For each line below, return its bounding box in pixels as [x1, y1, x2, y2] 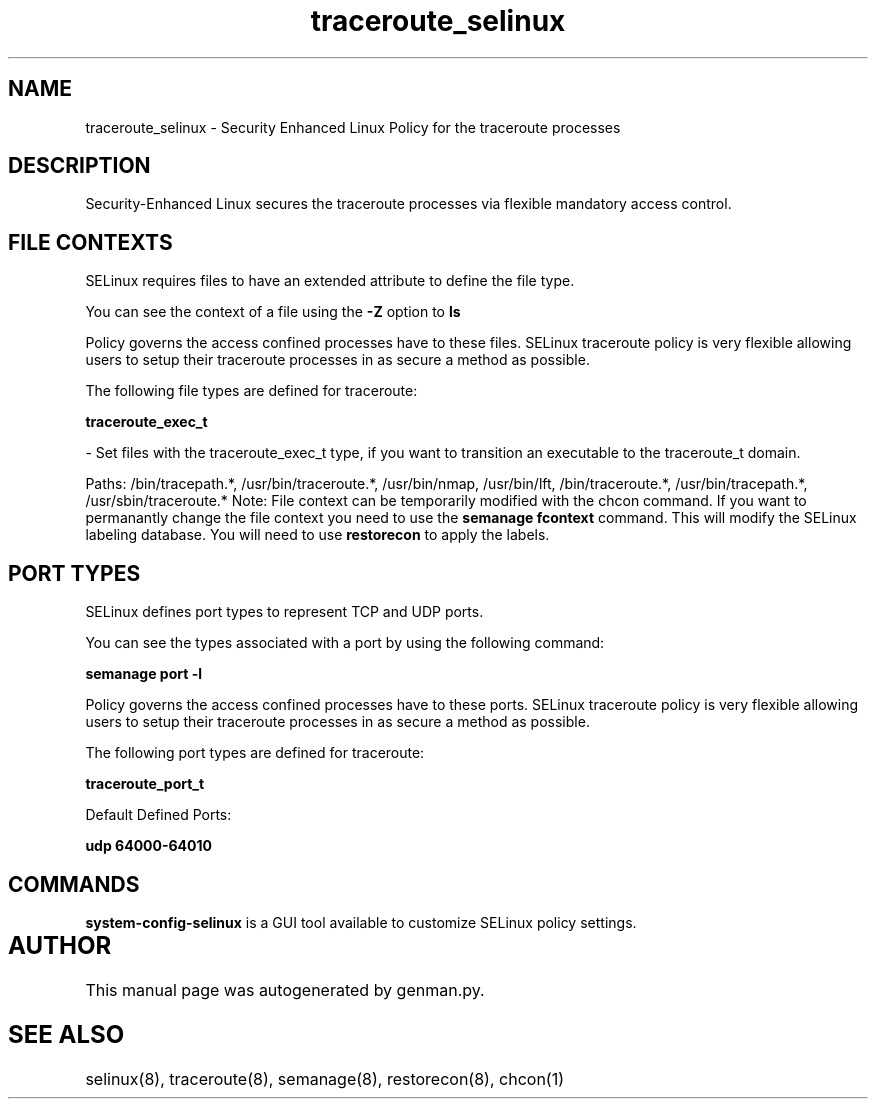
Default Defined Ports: [85, 806, 232, 824]
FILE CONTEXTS [8, 229, 173, 255]
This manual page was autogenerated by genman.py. [85, 979, 485, 1000]
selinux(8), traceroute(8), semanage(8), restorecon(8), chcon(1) [85, 1068, 565, 1089]
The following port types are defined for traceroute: [85, 744, 425, 762]
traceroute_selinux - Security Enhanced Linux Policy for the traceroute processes [85, 118, 621, 136]
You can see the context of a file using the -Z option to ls [85, 303, 461, 321]
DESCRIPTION [8, 153, 151, 179]
